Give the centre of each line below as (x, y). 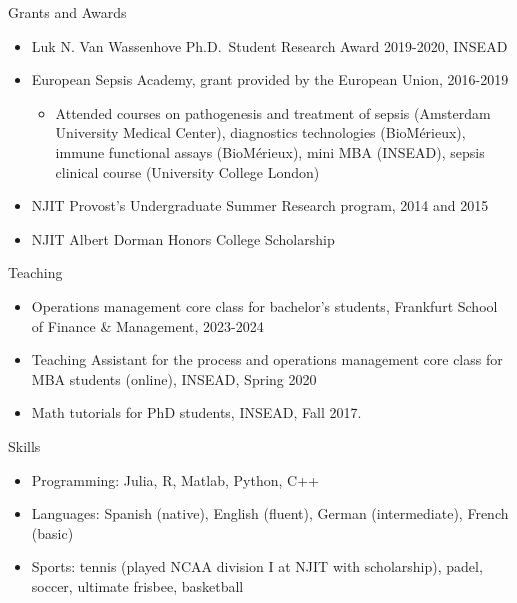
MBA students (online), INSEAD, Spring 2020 (174, 378)
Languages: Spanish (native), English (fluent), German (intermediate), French (270, 513)
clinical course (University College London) (187, 171)
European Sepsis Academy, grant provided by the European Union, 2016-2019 (270, 79)
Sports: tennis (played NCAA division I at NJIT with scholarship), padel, (257, 566)
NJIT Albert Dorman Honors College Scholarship (183, 238)
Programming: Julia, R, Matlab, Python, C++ (175, 479)
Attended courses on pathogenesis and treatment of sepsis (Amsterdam (273, 112)
